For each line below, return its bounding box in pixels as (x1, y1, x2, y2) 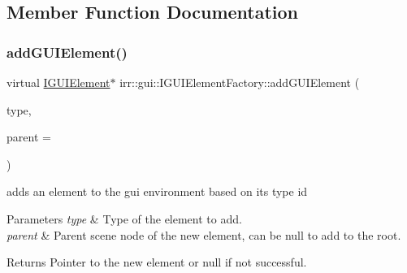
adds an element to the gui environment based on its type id (6, 183, 308, 200)
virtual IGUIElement (6, 74, 110, 90)
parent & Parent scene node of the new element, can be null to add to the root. (6, 226, 401, 243)
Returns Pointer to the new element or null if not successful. (6, 253, 307, 271)
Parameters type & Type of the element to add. (6, 210, 242, 227)
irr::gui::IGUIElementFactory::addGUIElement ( (119, 74, 360, 90)
